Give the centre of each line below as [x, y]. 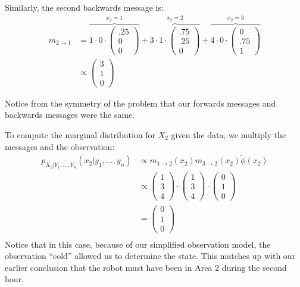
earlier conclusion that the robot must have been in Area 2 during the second [146, 267]
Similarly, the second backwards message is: [84, 7]
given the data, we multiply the [229, 135]
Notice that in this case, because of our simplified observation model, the [138, 244]
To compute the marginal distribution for [80, 135]
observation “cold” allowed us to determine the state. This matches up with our [150, 256]
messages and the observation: [60, 146]
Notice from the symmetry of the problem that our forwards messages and [140, 103]
